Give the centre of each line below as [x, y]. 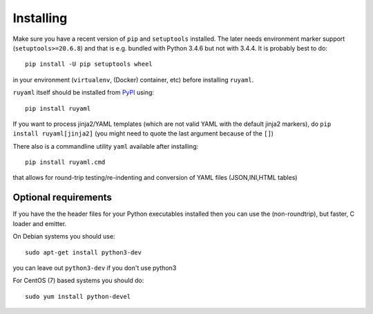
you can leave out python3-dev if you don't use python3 [95, 268]
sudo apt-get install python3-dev [83, 252]
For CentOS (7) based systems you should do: [78, 281]
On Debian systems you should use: [64, 237]
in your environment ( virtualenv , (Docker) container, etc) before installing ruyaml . [133, 80]
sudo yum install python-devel [78, 296]
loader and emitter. [40, 223]
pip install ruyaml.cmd [65, 162]
